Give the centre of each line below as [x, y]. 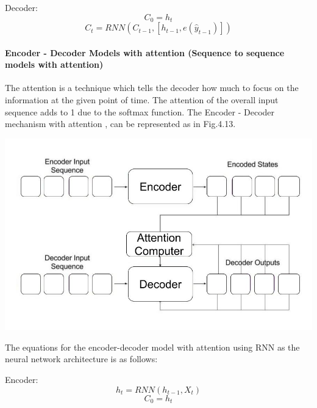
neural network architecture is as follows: [81, 359]
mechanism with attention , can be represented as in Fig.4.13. [120, 124]
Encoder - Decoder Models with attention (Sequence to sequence [145, 52]
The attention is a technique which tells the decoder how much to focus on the [152, 88]
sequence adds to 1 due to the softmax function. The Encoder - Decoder [140, 111]
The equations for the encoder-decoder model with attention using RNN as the [152, 347]
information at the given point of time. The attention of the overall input [142, 100]
